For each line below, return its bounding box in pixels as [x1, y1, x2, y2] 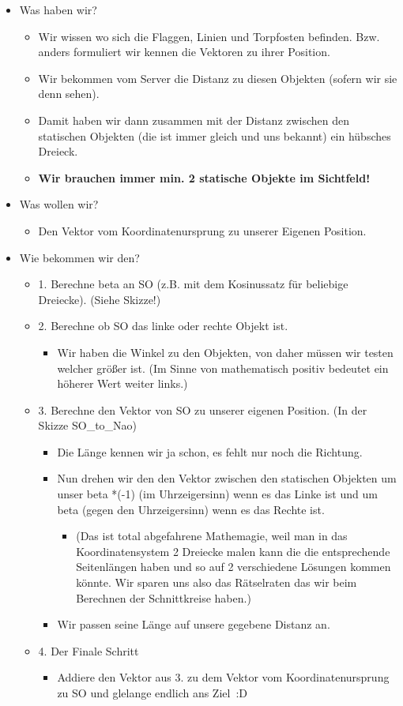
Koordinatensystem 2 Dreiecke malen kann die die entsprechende [76, 543, 390, 559]
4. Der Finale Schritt [38, 642, 139, 659]
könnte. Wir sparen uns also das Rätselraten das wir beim [76, 574, 357, 591]
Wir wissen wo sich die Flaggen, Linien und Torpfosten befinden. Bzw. [38, 28, 380, 44]
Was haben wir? [19, 2, 97, 17]
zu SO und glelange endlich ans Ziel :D [57, 685, 248, 700]
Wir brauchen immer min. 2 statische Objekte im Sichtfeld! [38, 169, 371, 186]
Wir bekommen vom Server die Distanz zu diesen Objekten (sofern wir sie [38, 69, 397, 86]
